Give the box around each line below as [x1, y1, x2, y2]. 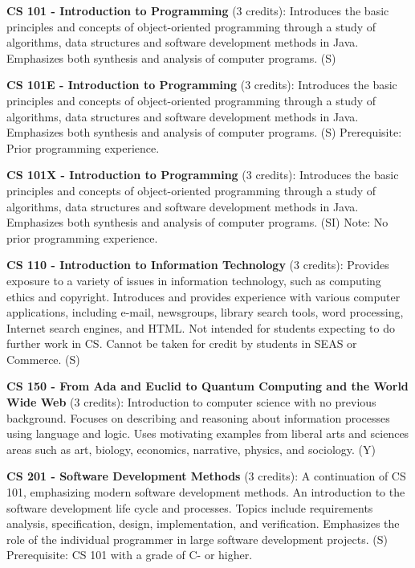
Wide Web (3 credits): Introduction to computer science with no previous [6, 394, 376, 411]
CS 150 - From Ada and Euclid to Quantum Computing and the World [6, 378, 409, 394]
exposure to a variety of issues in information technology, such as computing [6, 272, 381, 288]
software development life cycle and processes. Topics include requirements [6, 499, 373, 516]
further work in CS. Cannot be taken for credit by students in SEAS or [6, 335, 357, 352]
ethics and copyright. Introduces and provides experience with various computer [6, 288, 401, 304]
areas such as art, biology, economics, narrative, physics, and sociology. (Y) [6, 440, 376, 457]
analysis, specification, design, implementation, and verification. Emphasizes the [6, 515, 400, 532]
